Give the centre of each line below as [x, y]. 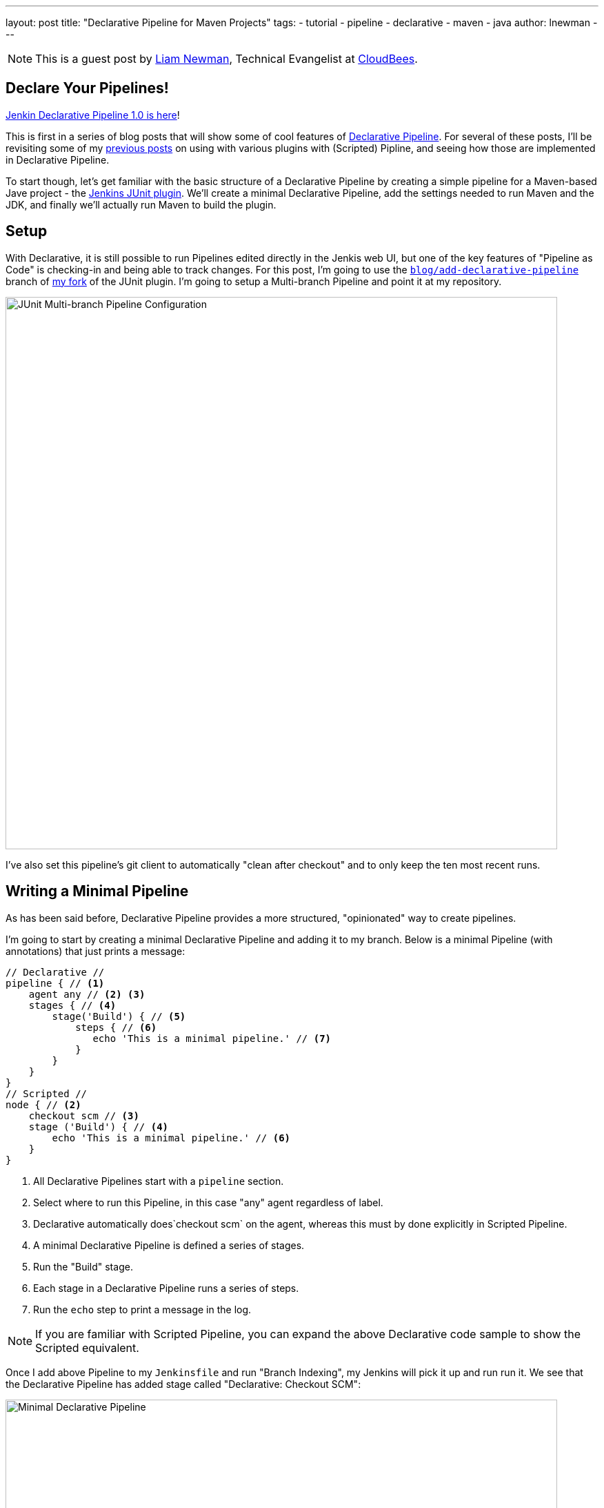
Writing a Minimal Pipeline [97, 891]
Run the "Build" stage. [83, 1266]
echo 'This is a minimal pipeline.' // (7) [212, 1038]
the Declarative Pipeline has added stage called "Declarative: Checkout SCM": [183, 1384]
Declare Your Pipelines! [87, 88]
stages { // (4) [72, 1005]
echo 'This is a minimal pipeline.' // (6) [171, 1138]
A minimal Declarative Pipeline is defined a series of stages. [169, 1245]
